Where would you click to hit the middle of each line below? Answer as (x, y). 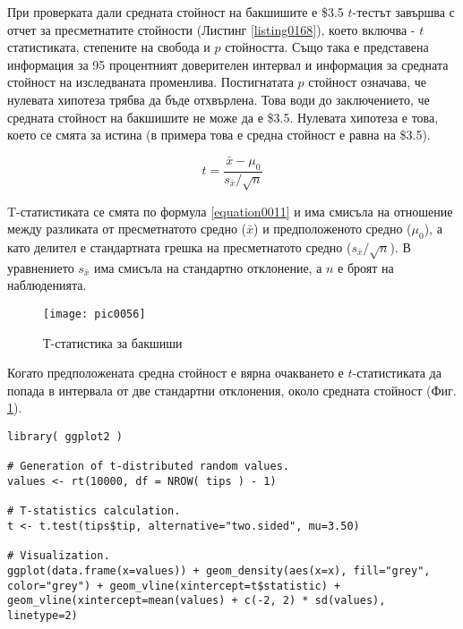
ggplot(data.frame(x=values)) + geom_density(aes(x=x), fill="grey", (219, 570)
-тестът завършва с (403, 12)
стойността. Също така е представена (327, 47)
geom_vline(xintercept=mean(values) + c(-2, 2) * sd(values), (197, 601)
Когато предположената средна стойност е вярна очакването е (176, 373)
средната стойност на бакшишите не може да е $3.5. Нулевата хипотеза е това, (223, 117)
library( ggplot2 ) (65, 436)
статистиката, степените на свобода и (109, 47)
